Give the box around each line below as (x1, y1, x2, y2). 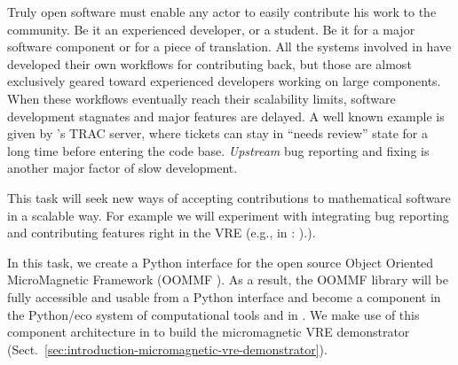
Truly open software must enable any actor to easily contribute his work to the (7, 3, 437, 20)
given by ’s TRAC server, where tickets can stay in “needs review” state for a (7, 124, 429, 143)
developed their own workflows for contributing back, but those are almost (7, 54, 412, 73)
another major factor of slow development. (7, 159, 238, 177)
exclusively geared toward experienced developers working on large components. (7, 72, 441, 90)
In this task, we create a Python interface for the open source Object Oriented (7, 252, 434, 271)
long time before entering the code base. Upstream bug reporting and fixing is (7, 141, 430, 159)
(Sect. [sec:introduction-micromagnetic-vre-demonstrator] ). (7, 339, 328, 358)
